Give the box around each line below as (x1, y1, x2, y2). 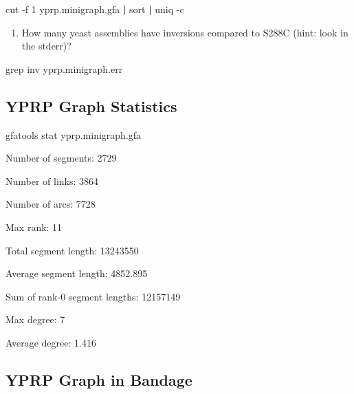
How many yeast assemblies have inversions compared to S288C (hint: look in (21, 25, 349, 39)
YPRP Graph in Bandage (5, 369, 192, 390)
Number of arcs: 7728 (5, 197, 96, 211)
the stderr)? (21, 39, 71, 53)
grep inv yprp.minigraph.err (5, 61, 123, 76)
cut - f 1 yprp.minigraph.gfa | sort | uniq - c (5, 2, 184, 16)
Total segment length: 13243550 (5, 243, 139, 257)
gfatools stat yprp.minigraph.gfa (5, 127, 142, 142)
